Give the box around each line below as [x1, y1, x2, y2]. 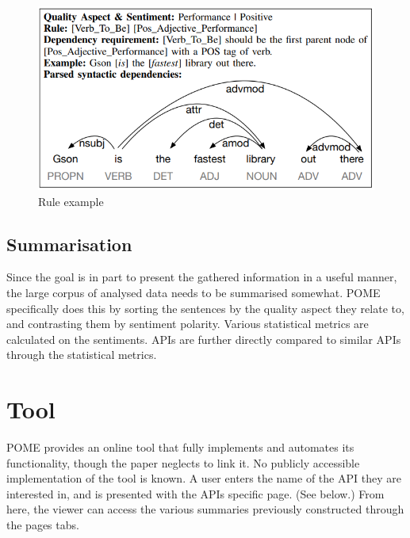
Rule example [38, 193, 104, 209]
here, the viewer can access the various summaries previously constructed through [6, 501, 404, 517]
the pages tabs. [6, 516, 79, 532]
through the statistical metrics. [6, 346, 157, 363]
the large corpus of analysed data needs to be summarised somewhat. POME [6, 284, 381, 300]
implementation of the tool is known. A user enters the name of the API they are [6, 470, 401, 486]
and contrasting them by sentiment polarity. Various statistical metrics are [6, 315, 369, 332]
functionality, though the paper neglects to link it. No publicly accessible [6, 454, 360, 471]
